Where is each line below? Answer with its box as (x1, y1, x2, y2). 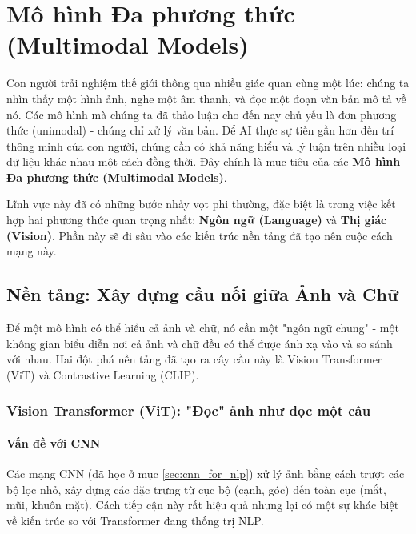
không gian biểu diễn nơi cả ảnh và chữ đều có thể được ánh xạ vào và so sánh (6, 335, 393, 351)
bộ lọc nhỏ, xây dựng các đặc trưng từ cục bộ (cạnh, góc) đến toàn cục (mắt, (6, 480, 386, 497)
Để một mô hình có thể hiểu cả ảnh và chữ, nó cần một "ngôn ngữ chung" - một (6, 319, 399, 336)
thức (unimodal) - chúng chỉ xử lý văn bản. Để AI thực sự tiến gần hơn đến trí (6, 122, 394, 139)
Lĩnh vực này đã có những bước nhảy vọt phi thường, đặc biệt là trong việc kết (6, 195, 396, 212)
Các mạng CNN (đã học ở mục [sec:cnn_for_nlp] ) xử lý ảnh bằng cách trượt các (6, 465, 405, 482)
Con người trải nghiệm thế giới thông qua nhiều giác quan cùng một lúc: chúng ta (6, 74, 410, 91)
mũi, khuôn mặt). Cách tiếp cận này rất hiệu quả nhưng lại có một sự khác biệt (6, 496, 399, 513)
